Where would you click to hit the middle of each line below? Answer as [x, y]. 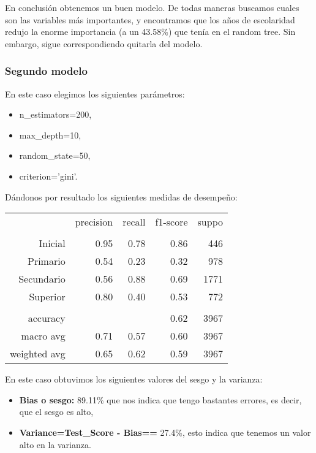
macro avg [43, 336]
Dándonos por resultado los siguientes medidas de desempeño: [121, 196]
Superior [47, 297]
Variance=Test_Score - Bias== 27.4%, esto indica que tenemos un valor [165, 432]
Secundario [42, 279]
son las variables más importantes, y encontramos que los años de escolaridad [150, 19]
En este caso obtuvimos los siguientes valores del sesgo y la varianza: [134, 379]
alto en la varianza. [55, 444]
